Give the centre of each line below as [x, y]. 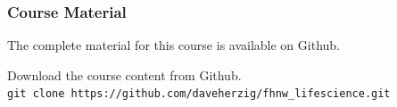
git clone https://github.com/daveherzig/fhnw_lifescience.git [199, 94]
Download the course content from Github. [124, 74]
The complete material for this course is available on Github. [174, 45]
